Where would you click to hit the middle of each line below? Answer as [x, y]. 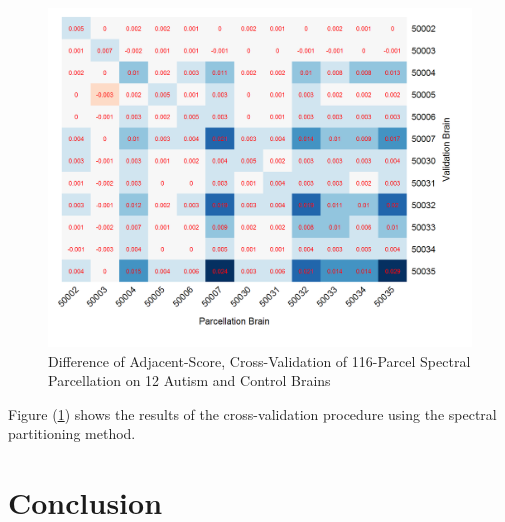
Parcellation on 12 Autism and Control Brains [189, 380]
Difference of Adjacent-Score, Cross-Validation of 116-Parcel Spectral [259, 360]
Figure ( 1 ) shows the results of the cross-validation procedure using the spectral [252, 413]
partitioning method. [72, 433]
